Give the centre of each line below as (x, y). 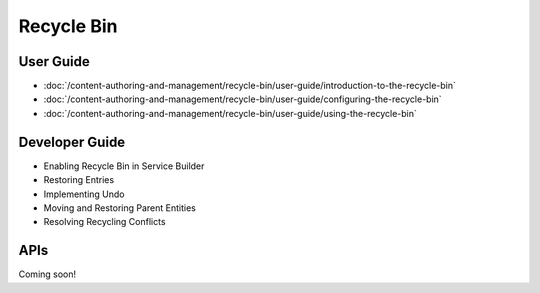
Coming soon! (47, 274)
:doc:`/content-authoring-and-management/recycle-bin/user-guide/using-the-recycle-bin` (230, 113)
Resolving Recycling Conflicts (104, 222)
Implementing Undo (84, 194)
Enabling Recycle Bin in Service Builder (124, 166)
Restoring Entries (79, 180)
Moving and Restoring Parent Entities (120, 207)
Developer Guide (72, 141)
